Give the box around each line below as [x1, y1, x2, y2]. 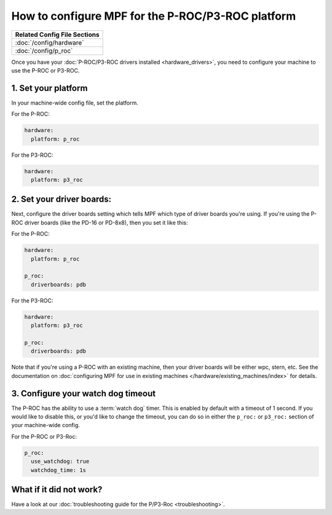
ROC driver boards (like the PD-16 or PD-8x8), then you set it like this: [11, 219, 188, 226]
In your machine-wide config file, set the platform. [11, 99, 138, 106]
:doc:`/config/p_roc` [15, 46, 73, 55]
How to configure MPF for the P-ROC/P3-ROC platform [11, 9, 296, 23]
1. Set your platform [11, 83, 88, 93]
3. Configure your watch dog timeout [11, 388, 156, 399]
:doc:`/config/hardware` [15, 38, 84, 47]
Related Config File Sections [15, 30, 100, 39]
